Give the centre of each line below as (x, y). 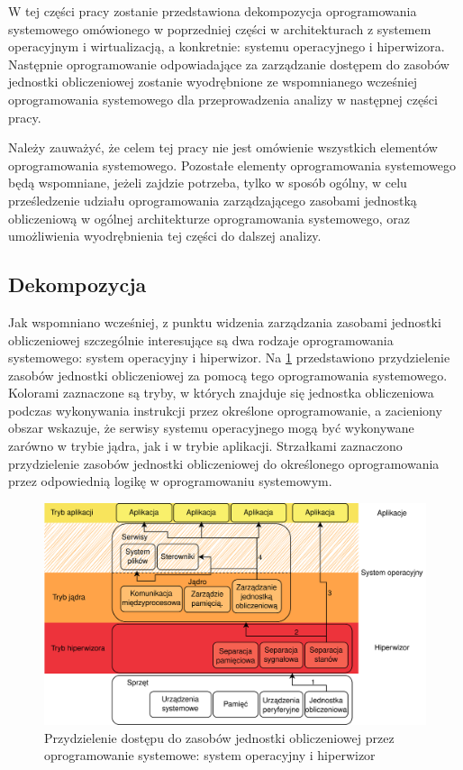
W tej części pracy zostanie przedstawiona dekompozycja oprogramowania (213, 11)
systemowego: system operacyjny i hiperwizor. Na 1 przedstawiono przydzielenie (229, 357)
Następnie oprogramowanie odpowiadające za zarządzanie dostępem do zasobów (229, 64)
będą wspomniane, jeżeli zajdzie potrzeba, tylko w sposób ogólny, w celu (208, 183)
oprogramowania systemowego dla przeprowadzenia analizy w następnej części (223, 99)
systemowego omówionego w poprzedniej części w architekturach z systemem (220, 28)
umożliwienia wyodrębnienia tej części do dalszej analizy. (165, 236)
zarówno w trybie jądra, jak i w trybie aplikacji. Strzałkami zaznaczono (205, 446)
